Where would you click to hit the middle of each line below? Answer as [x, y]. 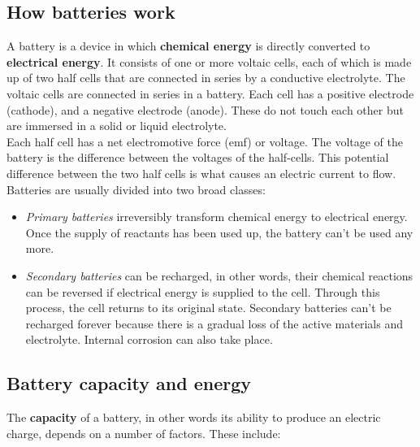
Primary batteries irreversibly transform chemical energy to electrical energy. [216, 217]
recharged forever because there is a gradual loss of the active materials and [214, 323]
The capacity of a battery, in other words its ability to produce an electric [194, 417]
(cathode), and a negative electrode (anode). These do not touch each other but [205, 109]
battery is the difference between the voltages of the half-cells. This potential [198, 157]
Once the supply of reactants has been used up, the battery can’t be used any [219, 232]
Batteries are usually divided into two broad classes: [136, 189]
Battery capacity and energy [129, 383]
